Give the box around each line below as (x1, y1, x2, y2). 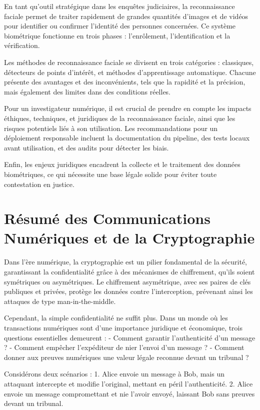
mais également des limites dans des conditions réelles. (4, 86, 171, 96)
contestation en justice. (4, 178, 74, 189)
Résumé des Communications (4, 208, 210, 228)
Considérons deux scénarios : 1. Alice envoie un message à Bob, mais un (4, 368, 224, 379)
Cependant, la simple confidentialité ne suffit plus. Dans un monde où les (4, 312, 228, 323)
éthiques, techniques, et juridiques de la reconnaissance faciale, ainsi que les (4, 112, 235, 123)
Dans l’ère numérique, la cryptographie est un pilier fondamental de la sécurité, (4, 256, 247, 267)
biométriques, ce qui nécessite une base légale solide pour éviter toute (4, 168, 217, 179)
